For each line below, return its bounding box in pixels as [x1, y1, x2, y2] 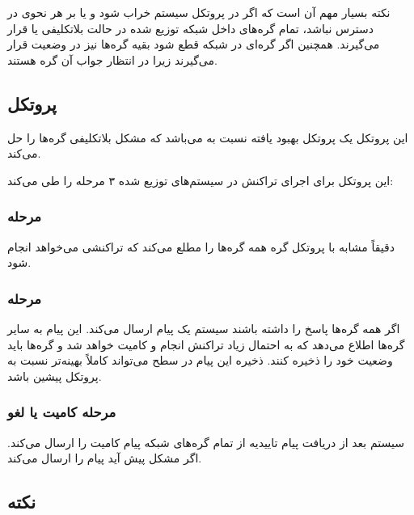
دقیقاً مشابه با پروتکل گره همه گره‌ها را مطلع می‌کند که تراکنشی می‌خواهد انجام [7, 238, 395, 255]
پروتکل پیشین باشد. [7, 367, 102, 384]
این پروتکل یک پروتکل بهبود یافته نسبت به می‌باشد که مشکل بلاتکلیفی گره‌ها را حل [7, 129, 408, 146]
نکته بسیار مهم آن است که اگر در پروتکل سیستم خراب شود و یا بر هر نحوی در [7, 4, 391, 20]
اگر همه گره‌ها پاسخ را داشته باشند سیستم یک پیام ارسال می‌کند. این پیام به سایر [7, 319, 400, 336]
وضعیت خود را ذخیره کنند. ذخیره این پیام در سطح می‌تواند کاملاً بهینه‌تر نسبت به [7, 352, 393, 369]
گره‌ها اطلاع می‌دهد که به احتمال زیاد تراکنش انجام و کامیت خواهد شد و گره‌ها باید [7, 336, 405, 352]
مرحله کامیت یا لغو [7, 402, 116, 422]
